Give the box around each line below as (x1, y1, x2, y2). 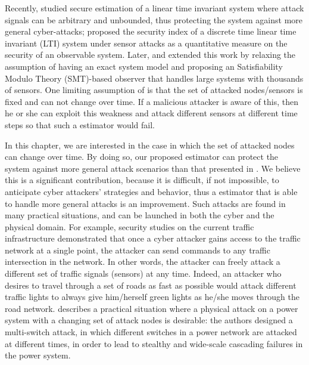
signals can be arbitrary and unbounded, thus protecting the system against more (5, 13, 303, 26)
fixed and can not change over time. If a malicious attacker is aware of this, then (5, 95, 299, 107)
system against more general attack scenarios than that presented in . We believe (5, 162, 301, 174)
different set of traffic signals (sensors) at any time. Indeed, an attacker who (5, 267, 282, 280)
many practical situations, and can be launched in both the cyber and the (5, 209, 274, 221)
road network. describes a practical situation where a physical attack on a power (5, 302, 298, 314)
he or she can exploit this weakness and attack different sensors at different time (5, 107, 298, 119)
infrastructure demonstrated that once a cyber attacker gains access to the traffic (5, 232, 301, 245)
